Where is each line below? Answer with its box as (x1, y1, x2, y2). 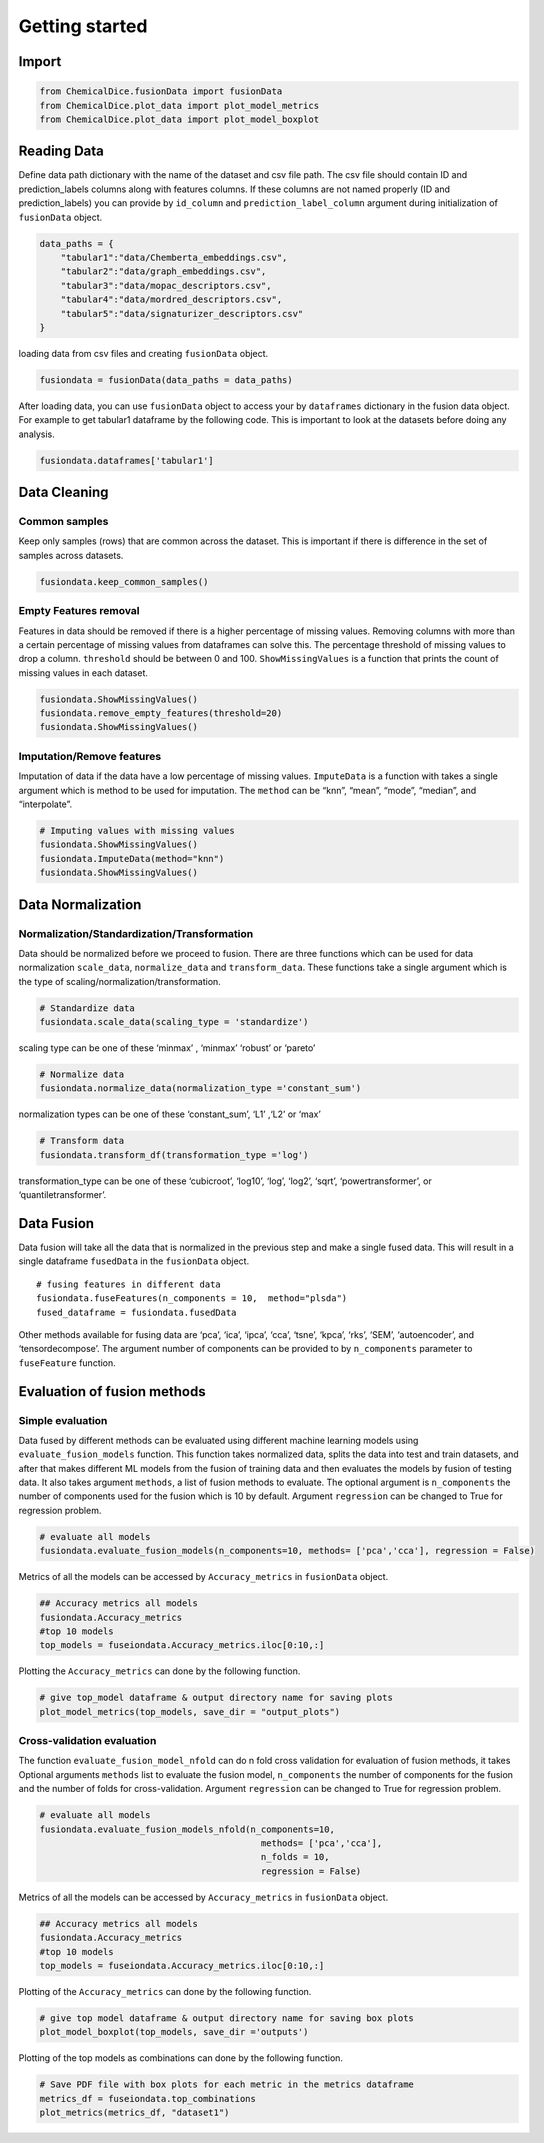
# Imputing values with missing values (39, 825, 235, 836)
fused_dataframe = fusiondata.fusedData (36, 1306, 237, 1318)
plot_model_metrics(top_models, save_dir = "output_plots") (39, 1706, 341, 1717)
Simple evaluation (18, 1413, 108, 1427)
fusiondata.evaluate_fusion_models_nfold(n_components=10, (39, 1823, 335, 1835)
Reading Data (18, 143, 105, 160)
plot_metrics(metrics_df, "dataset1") (39, 2107, 230, 2119)
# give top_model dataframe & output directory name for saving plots (39, 1692, 394, 1704)
